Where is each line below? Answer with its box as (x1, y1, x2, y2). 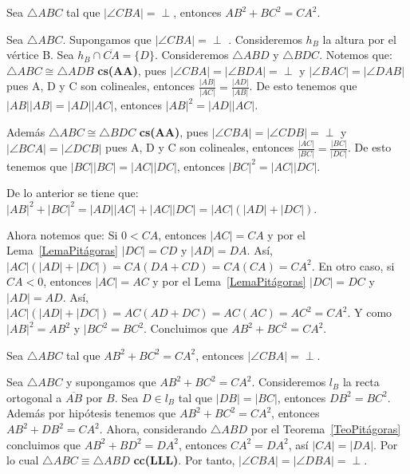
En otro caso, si (318, 257, 395, 274)
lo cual (6, 452, 39, 468)
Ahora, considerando (106, 421, 207, 437)
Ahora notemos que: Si (6, 226, 118, 243)
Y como (354, 304, 392, 321)
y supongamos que (66, 373, 156, 390)
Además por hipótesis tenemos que (6, 405, 176, 421)
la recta (342, 373, 380, 390)
